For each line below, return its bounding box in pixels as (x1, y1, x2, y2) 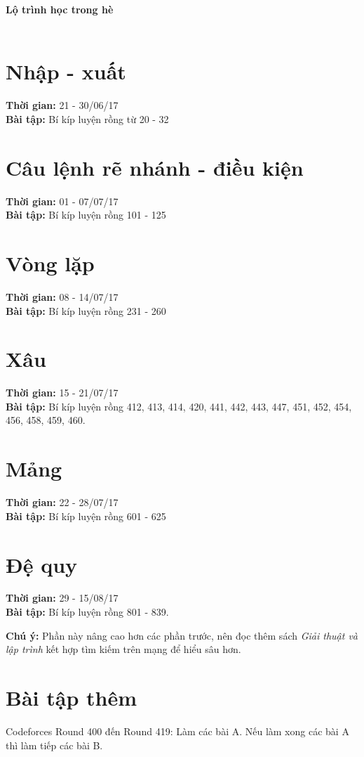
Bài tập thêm (6, 683, 137, 712)
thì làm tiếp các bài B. (6, 737, 103, 752)
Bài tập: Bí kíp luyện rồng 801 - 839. (6, 604, 169, 619)
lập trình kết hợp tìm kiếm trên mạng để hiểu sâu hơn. (6, 642, 241, 656)
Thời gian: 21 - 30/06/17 (6, 98, 119, 112)
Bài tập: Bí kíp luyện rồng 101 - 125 (6, 207, 166, 222)
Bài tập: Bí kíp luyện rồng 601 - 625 (6, 508, 166, 523)
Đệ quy (6, 550, 78, 578)
